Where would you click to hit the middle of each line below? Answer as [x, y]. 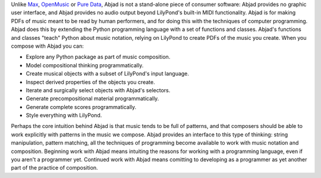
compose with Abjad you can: [48, 46]
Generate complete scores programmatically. [81, 107]
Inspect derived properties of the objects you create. [90, 82]
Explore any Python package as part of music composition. [98, 57]
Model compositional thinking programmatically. [85, 65]
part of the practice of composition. [54, 168]
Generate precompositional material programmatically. [92, 99]
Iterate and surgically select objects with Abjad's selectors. [98, 90]
